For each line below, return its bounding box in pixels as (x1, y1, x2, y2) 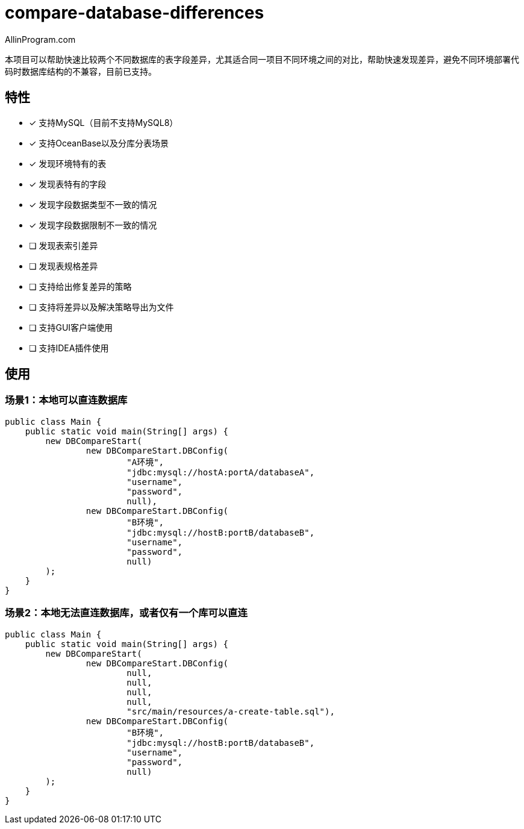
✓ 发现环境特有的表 (29, 158, 107, 169)
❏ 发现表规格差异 (29, 260, 98, 271)
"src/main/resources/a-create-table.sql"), (126, 706, 335, 716)
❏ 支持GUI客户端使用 (29, 322, 113, 333)
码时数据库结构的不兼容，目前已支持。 (5, 66, 157, 77)
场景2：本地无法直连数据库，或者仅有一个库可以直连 (5, 607, 248, 619)
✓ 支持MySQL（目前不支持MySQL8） (29, 117, 178, 128)
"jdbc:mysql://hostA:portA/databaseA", (126, 467, 315, 477)
